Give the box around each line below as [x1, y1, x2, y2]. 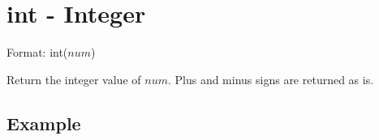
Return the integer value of [6, 70, 141, 87]
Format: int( [6, 44, 68, 61]
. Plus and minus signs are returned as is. [167, 70, 374, 87]
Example [6, 110, 81, 135]
